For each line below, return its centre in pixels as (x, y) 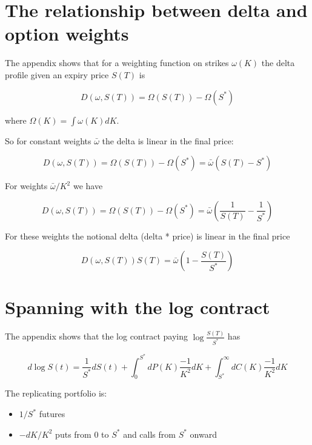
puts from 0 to (82, 434)
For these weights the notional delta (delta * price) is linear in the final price (148, 236)
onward (203, 434)
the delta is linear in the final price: (168, 140)
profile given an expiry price (57, 74)
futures (52, 414)
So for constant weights (48, 140)
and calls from (149, 434)
